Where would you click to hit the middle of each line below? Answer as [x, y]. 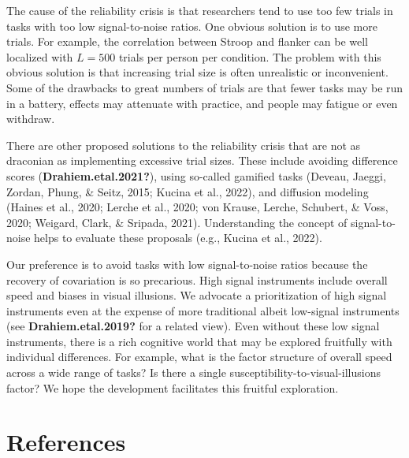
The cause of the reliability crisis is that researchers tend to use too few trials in [200, 10]
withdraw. [31, 119]
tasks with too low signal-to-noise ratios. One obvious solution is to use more [192, 26]
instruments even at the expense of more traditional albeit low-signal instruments [203, 310]
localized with [40, 56]
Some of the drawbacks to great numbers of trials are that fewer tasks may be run [205, 87]
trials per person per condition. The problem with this [250, 56]
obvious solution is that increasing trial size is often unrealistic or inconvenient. [197, 72]
